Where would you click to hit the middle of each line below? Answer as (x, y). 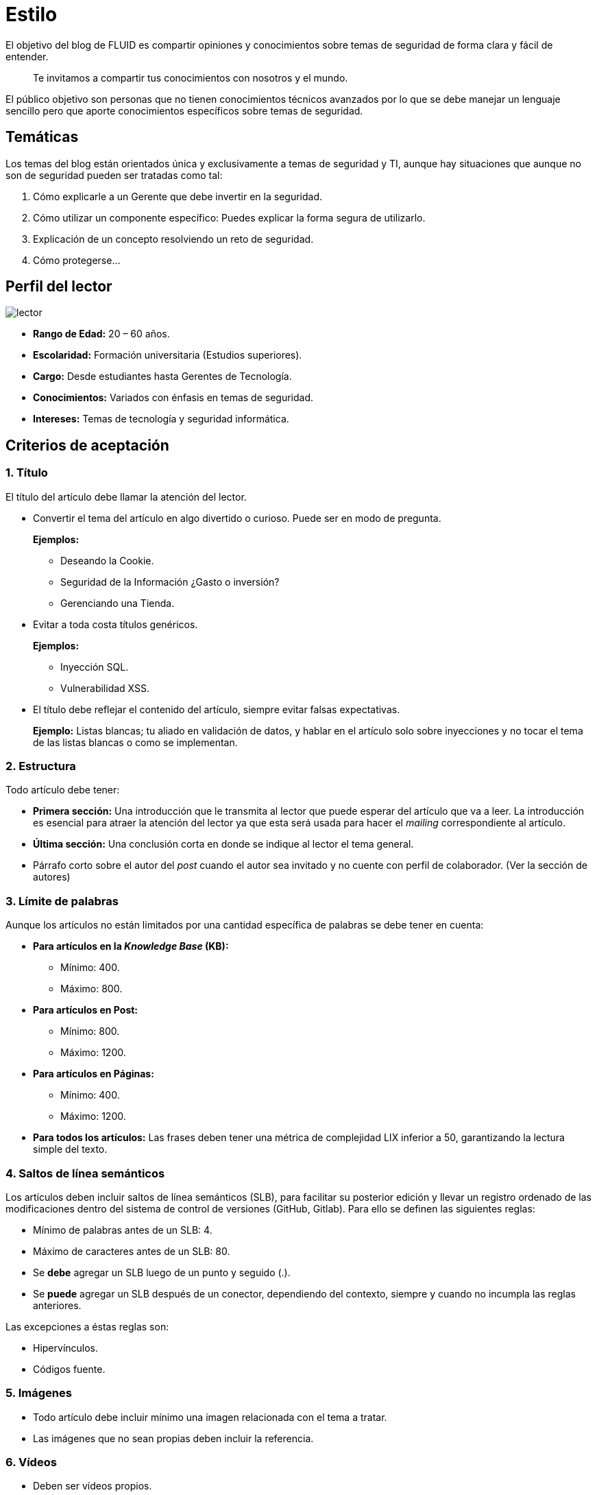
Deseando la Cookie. (107, 560)
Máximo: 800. (92, 989)
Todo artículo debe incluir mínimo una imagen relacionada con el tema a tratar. (210, 1417)
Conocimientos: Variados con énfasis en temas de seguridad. (173, 398)
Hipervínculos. (66, 1348)
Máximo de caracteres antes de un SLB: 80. (132, 1251)
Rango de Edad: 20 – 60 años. (101, 334)
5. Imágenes (39, 1393)
